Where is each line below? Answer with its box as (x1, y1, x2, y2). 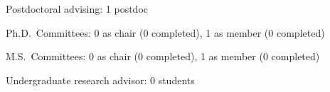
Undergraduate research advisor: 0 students (6, 72, 195, 87)
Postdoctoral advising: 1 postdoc (6, 1, 148, 16)
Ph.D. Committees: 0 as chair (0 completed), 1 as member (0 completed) (6, 25, 325, 40)
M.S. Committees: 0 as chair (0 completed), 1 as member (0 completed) (6, 49, 320, 64)
